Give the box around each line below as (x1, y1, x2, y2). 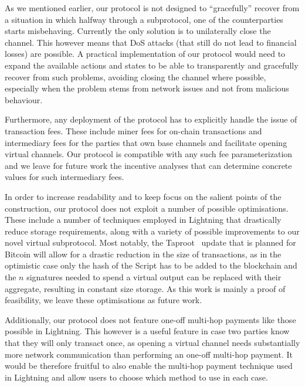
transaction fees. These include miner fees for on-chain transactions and (5, 124, 262, 137)
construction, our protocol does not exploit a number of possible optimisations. (5, 202, 289, 214)
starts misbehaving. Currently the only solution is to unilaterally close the (5, 25, 271, 37)
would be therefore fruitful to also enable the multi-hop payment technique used (5, 359, 293, 372)
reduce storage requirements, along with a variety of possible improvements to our (5, 225, 300, 237)
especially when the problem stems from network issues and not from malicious (5, 82, 289, 94)
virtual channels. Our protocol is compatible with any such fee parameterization (5, 148, 293, 160)
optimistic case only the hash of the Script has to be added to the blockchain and (5, 259, 297, 271)
